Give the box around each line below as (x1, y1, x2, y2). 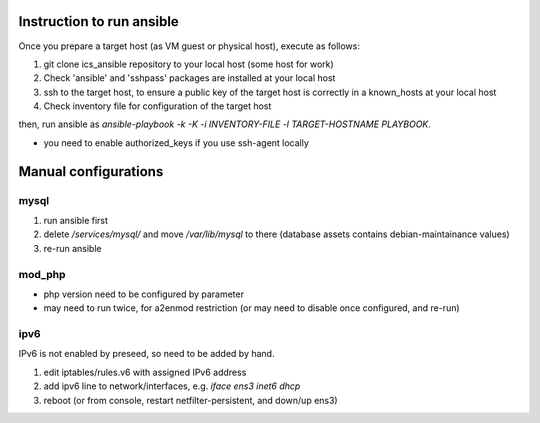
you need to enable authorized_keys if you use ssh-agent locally (43, 136, 310, 149)
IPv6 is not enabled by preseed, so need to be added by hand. (18, 348, 275, 360)
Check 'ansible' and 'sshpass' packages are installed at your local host (43, 72, 336, 84)
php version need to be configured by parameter (43, 288, 245, 300)
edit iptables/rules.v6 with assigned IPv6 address (43, 366, 247, 378)
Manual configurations (18, 163, 164, 180)
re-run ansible (43, 242, 102, 254)
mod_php (18, 267, 66, 281)
